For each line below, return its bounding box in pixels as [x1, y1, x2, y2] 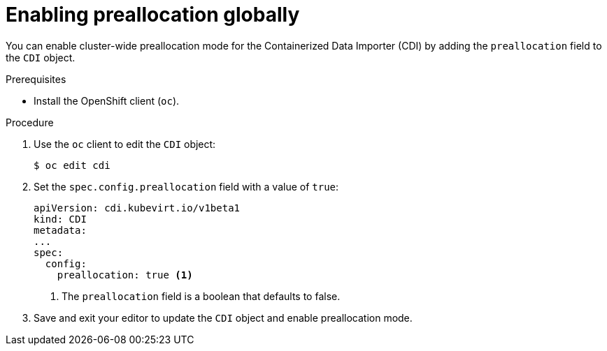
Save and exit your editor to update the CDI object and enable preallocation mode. [34, 311, 413, 324]
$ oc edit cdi [34, 159, 110, 171]
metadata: [34, 224, 87, 236]
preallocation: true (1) [57, 269, 193, 281]
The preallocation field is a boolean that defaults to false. [62, 290, 341, 302]
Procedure [6, 116, 54, 128]
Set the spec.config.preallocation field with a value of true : [34, 180, 339, 193]
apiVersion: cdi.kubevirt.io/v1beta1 [34, 202, 241, 214]
